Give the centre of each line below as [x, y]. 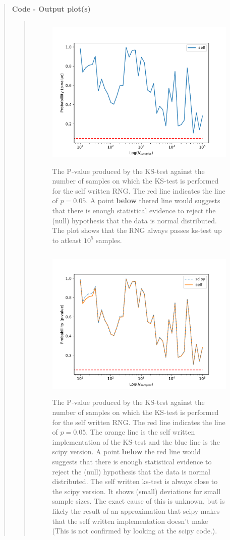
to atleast [67, 240]
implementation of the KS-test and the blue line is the [136, 441]
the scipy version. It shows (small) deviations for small [136, 491]
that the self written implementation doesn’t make [130, 521]
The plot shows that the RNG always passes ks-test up [137, 230]
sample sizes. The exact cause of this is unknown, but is [138, 501]
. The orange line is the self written [140, 432]
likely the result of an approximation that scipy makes [136, 511]
